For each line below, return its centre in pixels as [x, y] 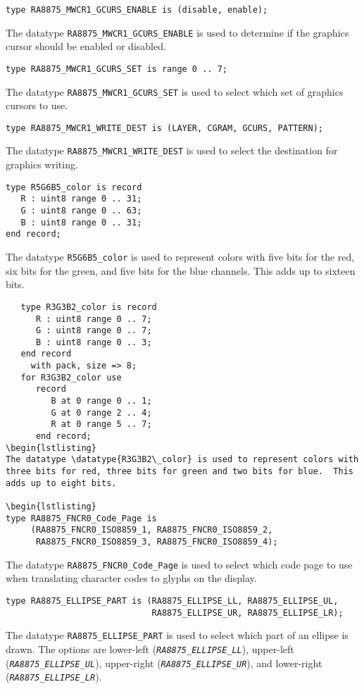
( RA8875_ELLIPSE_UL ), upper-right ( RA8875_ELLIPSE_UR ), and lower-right [164, 663]
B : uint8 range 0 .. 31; [81, 222]
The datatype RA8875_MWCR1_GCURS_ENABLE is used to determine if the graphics [177, 32]
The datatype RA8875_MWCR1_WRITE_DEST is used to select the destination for [172, 150]
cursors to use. [37, 105]
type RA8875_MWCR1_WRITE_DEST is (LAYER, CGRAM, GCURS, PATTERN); [165, 128]
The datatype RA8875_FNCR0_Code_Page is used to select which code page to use [179, 564]
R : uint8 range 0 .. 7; [94, 319]
